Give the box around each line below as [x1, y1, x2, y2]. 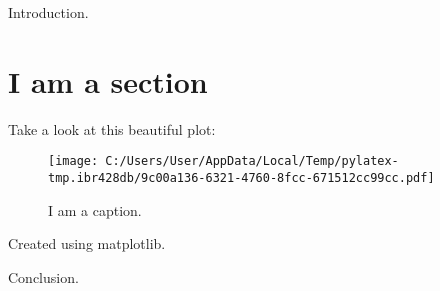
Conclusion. [8, 266, 79, 287]
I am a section [8, 60, 208, 101]
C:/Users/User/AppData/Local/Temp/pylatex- [105, 154, 399, 169]
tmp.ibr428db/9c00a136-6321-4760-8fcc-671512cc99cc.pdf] [48, 170, 435, 185]
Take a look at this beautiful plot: [8, 118, 216, 139]
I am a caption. [48, 199, 142, 220]
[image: [48, 154, 99, 169]
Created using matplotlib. [8, 233, 166, 254]
